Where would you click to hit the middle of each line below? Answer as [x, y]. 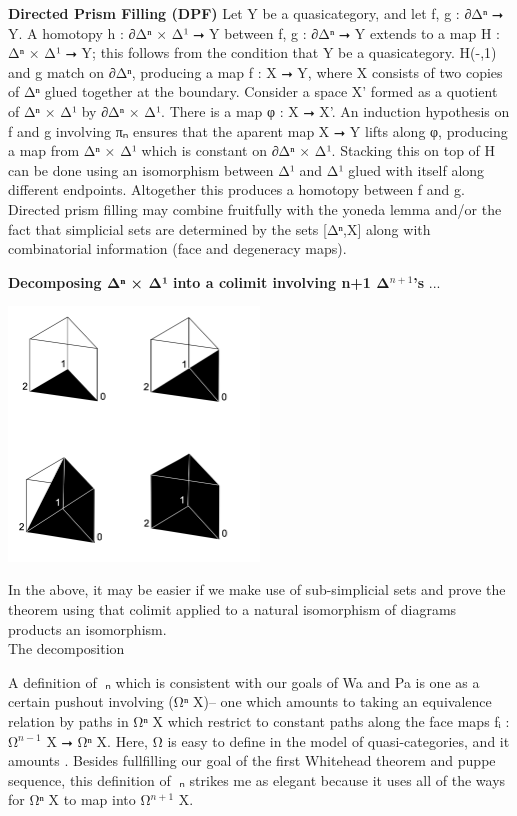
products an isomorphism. [87, 628]
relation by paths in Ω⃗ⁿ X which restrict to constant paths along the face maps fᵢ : [259, 720]
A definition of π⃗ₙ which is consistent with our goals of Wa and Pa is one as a [244, 681]
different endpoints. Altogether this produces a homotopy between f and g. [236, 189]
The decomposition [66, 648]
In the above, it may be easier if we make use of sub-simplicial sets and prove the [257, 589]
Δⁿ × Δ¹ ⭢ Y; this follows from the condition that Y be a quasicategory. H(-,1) [252, 52]
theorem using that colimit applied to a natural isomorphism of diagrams [232, 608]
